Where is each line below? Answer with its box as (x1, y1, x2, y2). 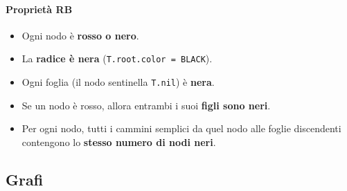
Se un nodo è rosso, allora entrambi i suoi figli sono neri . (21, 98, 271, 112)
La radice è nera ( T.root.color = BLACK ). (21, 51, 213, 66)
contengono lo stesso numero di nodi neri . (21, 134, 216, 149)
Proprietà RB (6, 1, 73, 16)
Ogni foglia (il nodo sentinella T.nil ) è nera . (21, 75, 215, 89)
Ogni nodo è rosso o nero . (21, 28, 139, 42)
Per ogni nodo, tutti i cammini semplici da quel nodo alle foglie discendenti (21, 121, 341, 136)
